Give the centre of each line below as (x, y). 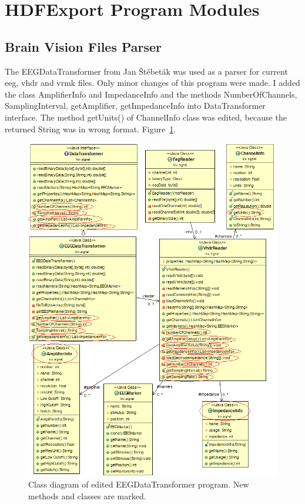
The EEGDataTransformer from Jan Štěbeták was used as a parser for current (146, 71)
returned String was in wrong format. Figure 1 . (91, 128)
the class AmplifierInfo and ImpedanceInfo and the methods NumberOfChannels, (151, 94)
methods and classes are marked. (87, 495)
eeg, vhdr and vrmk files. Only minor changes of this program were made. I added (152, 83)
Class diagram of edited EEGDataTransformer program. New (139, 484)
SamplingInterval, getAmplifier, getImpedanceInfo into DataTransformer (135, 106)
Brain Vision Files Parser (83, 46)
